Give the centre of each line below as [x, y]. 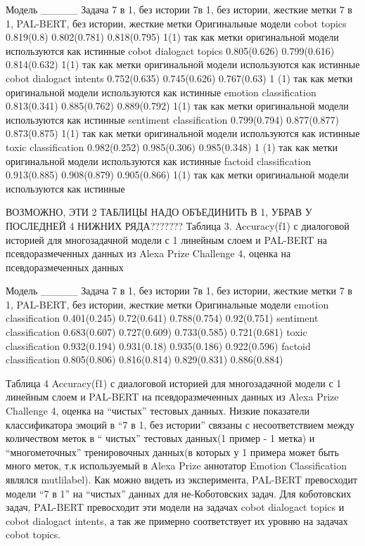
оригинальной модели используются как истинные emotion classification [161, 92]
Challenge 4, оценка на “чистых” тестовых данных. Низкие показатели [158, 411]
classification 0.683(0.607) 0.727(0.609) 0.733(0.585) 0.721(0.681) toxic [156, 332]
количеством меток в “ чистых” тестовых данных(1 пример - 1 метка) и [160, 438]
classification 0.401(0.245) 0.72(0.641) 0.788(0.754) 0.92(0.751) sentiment [162, 318]
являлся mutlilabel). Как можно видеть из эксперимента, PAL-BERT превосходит [182, 479]
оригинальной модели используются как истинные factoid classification [159, 161]
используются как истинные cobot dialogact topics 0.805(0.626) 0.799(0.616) [170, 50]
